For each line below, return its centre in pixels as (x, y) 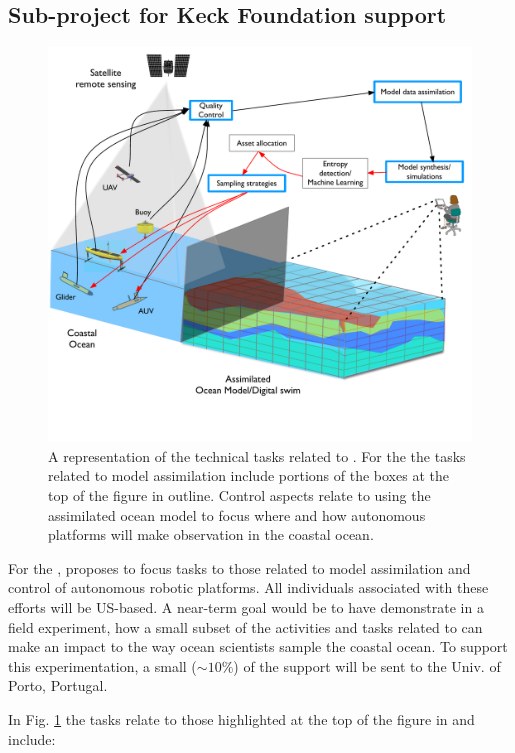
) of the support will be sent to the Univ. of (367, 665)
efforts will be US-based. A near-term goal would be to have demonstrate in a (246, 606)
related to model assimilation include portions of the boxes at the (248, 475)
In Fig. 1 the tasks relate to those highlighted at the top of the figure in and (241, 718)
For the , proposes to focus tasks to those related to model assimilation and (239, 567)
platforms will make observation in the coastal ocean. (211, 534)
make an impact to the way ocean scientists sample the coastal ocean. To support (258, 646)
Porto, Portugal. (58, 685)
